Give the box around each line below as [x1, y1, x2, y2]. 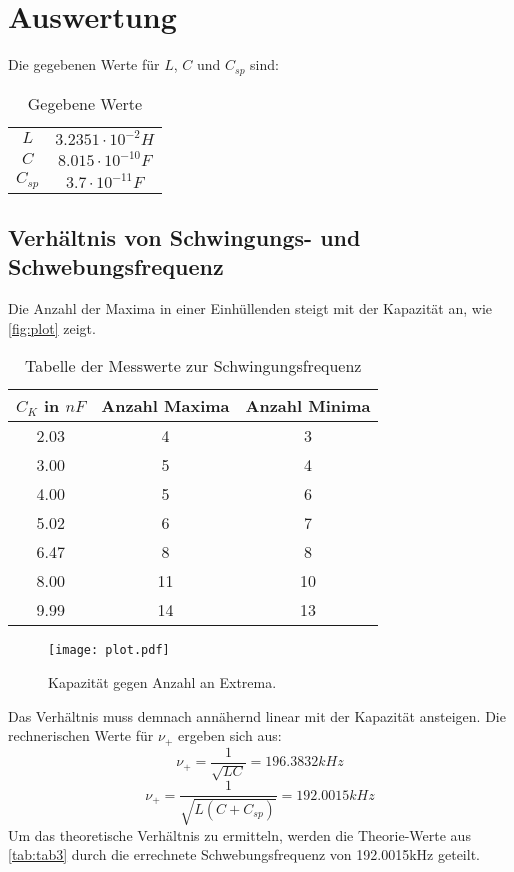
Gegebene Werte [27, 91, 143, 115]
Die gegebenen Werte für [8, 54, 160, 75]
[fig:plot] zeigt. [8, 317, 96, 338]
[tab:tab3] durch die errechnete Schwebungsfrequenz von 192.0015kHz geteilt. [8, 844, 480, 865]
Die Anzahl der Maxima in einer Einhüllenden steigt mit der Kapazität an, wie [8, 298, 492, 319]
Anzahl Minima [245, 394, 371, 418]
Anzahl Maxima [101, 394, 230, 418]
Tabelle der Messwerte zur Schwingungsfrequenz [25, 354, 362, 378]
